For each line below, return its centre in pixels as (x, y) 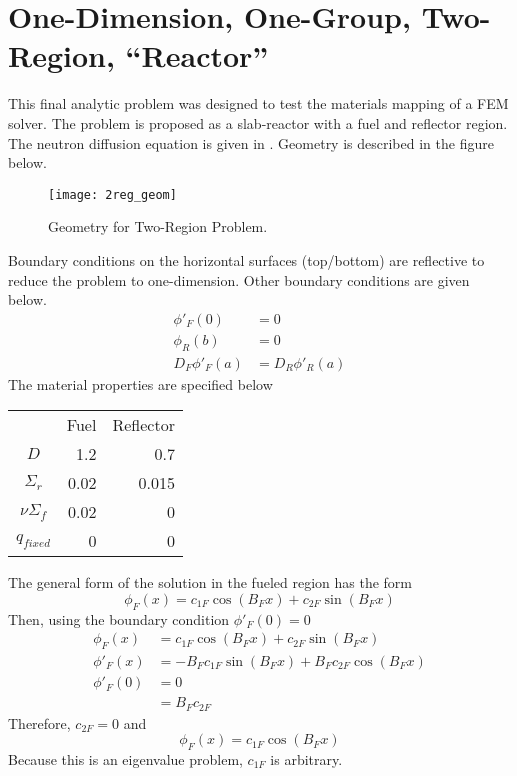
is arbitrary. (306, 758)
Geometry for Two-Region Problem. (158, 226)
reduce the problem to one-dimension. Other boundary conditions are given (239, 279)
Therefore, (39, 722)
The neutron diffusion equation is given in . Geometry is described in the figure (251, 142)
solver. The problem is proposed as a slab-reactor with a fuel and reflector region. (258, 122)
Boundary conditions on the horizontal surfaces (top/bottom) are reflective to (246, 259)
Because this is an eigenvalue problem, (125, 758)
